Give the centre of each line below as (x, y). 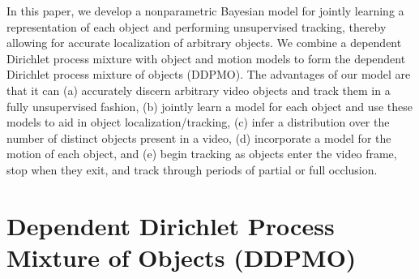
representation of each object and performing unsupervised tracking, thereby (197, 26)
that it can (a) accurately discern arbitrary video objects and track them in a (199, 90)
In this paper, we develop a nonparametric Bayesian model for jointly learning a (205, 11)
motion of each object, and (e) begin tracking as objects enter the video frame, (202, 154)
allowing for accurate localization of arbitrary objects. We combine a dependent (204, 43)
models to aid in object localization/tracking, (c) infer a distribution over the (198, 122)
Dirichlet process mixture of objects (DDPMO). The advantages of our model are (209, 74)
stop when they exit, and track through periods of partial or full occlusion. (192, 169)
